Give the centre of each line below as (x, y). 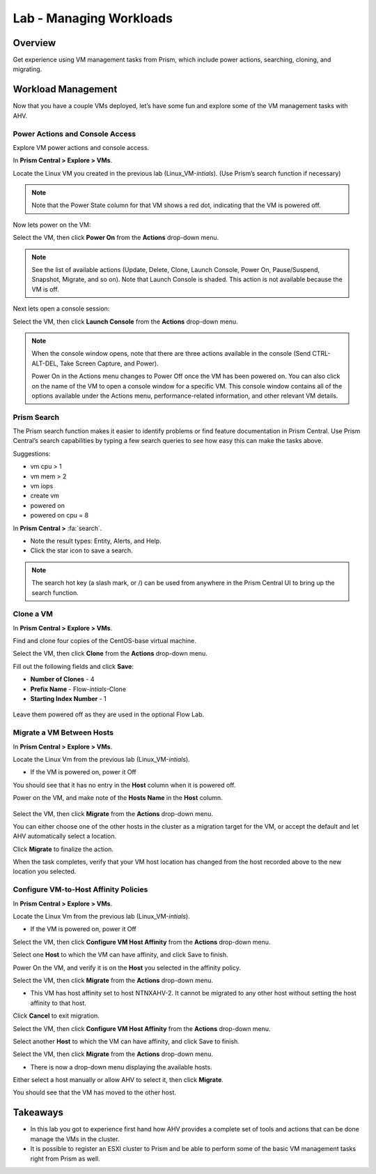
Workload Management (65, 90)
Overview (34, 43)
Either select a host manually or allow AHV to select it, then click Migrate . (118, 1080)
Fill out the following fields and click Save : (73, 666)
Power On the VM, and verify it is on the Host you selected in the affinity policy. (127, 968)
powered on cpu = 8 (60, 515)
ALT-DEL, (45, 363)
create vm (45, 496)
